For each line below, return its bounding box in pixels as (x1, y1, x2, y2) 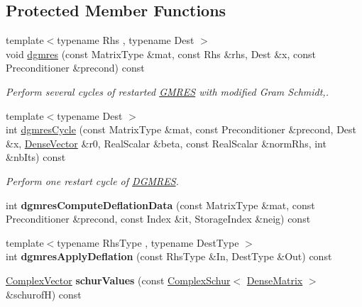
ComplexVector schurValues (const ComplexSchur (6, 272, 231, 287)
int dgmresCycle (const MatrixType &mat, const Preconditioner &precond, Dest (6, 122, 357, 137)
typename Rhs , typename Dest (57, 33, 194, 48)
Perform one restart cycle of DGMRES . (6, 173, 179, 188)
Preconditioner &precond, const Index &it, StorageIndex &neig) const (6, 211, 311, 226)
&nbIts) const (6, 150, 66, 164)
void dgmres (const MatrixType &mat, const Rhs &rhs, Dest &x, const (6, 46, 316, 61)
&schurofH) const (6, 286, 82, 301)
